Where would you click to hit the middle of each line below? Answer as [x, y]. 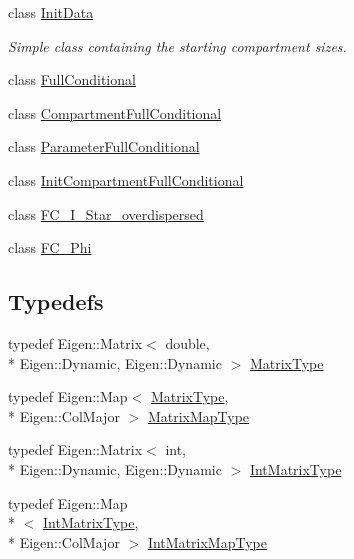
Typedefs [56, 301]
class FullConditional [72, 79]
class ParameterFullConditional [104, 146]
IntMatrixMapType [207, 541]
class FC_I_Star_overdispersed [106, 213]
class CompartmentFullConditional [115, 112]
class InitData [51, 12]
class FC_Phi [50, 247]
